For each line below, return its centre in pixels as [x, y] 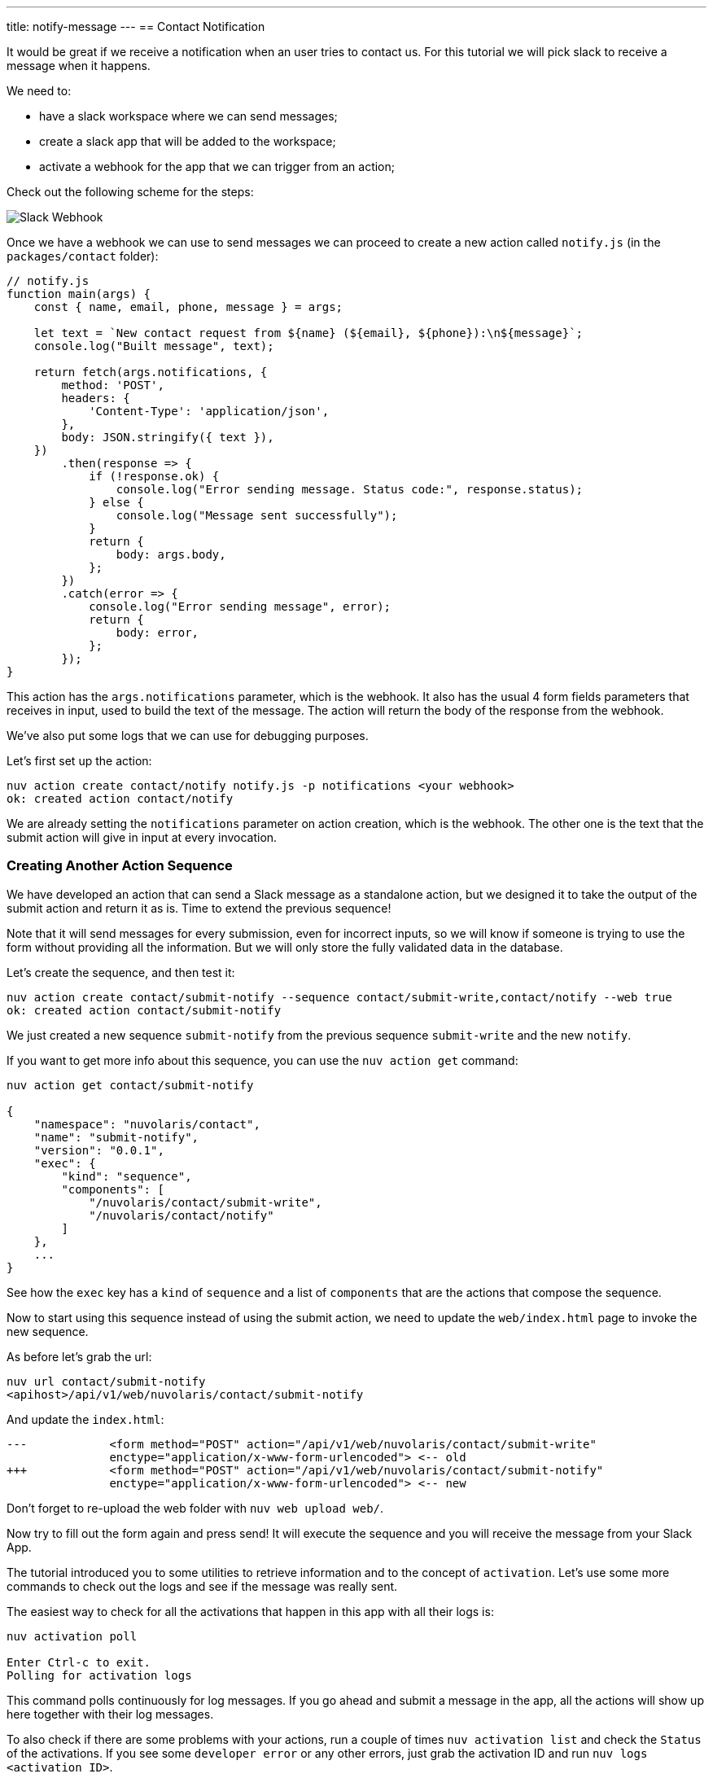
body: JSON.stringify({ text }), [168, 437]
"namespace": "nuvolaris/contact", [147, 1124]
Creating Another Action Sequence [120, 866]
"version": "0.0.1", [99, 1150]
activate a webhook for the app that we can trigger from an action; [217, 166]
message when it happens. [79, 66]
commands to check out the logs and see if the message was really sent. [202, 1586]
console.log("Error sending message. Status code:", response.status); [350, 489]
